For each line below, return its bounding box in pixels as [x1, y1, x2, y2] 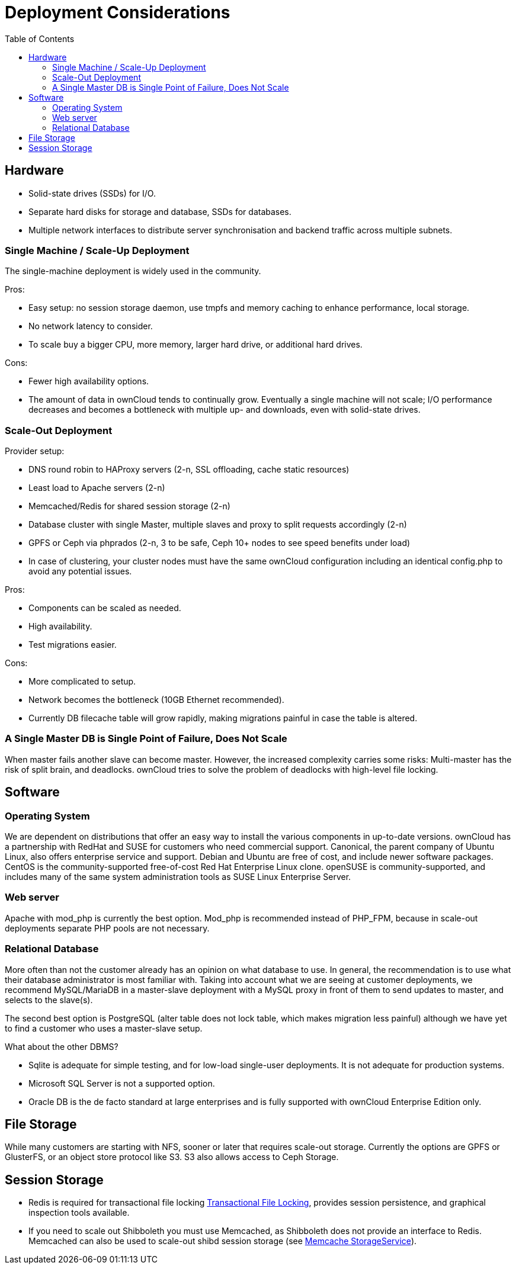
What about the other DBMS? [5, 1041, 118, 1052]
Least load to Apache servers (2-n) [28, 483, 165, 493]
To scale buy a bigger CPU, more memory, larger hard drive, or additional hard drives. [28, 339, 363, 350]
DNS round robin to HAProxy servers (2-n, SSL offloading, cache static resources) [28, 464, 350, 475]
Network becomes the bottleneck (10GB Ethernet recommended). [28, 695, 284, 705]
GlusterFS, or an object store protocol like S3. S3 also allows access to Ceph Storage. [5, 1152, 339, 1162]
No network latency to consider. [28, 321, 153, 332]
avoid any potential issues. [28, 566, 132, 577]
